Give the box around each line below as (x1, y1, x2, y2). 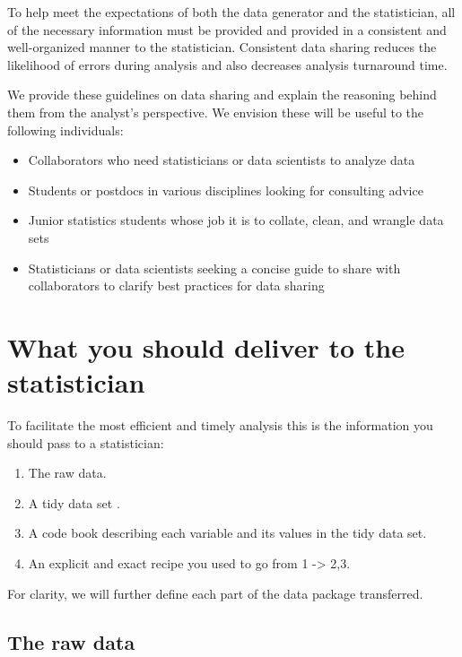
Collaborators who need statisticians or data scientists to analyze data (28, 151, 415, 169)
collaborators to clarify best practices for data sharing (28, 276, 325, 295)
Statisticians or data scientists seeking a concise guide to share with (28, 258, 401, 277)
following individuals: (7, 120, 124, 139)
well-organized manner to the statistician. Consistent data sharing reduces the (7, 38, 437, 56)
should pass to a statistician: (7, 433, 164, 452)
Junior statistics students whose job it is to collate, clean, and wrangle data (28, 211, 444, 229)
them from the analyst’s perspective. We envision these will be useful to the (7, 102, 424, 121)
